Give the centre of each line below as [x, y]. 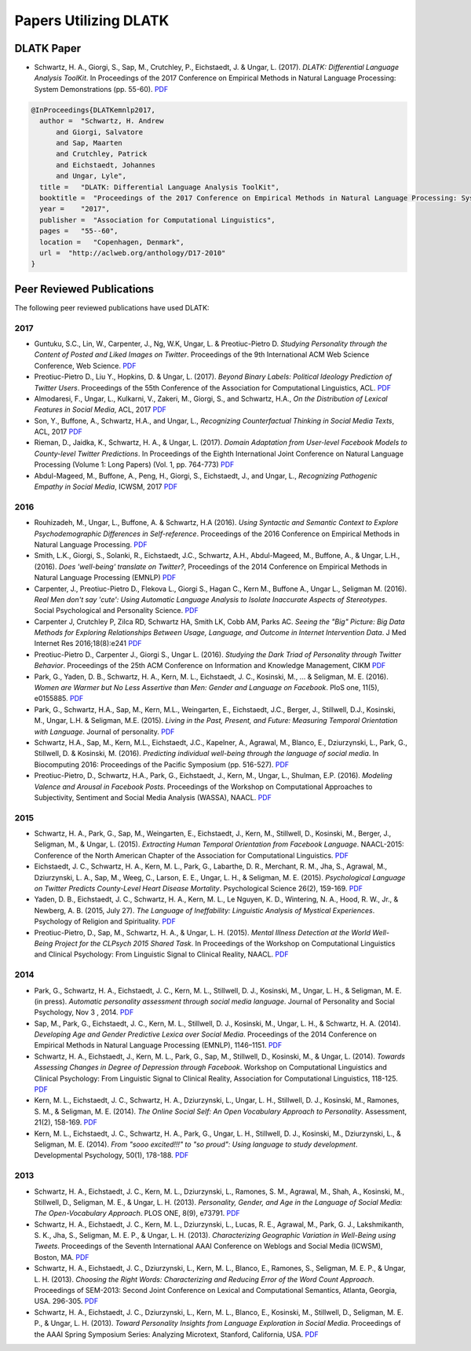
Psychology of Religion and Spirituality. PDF [105, 921]
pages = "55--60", [79, 231]
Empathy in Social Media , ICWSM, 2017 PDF [106, 486]
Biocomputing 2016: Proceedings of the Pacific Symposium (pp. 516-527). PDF [162, 764]
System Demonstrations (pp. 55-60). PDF [101, 89]
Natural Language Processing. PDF [91, 544]
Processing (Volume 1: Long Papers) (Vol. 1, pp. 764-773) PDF [134, 464]
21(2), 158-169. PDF [66, 1122]
